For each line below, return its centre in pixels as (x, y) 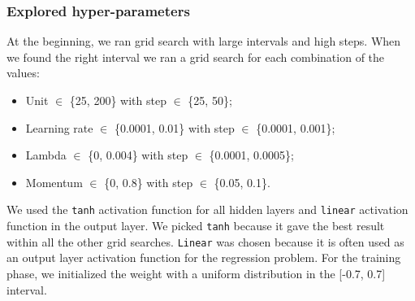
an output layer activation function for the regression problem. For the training (204, 257)
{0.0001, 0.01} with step (174, 127)
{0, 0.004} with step (138, 155)
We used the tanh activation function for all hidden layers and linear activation (207, 209)
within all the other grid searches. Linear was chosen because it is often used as (205, 241)
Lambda (46, 155)
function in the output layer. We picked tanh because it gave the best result (196, 226)
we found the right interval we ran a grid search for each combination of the (196, 57)
